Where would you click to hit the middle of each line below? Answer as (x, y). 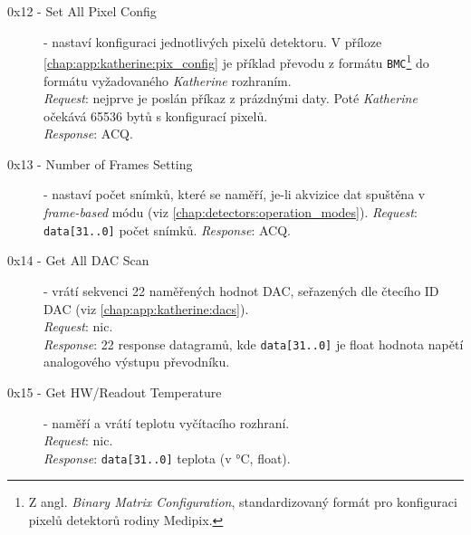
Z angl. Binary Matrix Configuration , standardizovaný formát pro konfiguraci (243, 502)
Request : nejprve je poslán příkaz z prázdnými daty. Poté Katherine (231, 98)
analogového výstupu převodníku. (137, 362)
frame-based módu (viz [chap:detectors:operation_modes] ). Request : (231, 212)
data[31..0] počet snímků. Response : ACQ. (167, 229)
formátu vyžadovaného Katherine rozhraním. (168, 80)
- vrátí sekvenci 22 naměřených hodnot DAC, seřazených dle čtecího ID (241, 290)
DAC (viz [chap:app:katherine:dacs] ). (146, 308)
